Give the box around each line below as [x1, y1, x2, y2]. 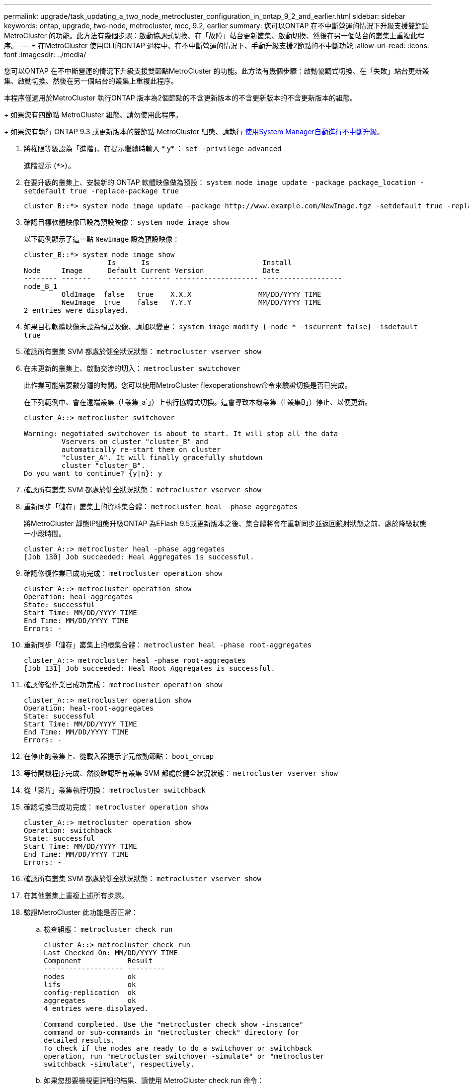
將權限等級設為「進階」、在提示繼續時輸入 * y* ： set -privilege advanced [24, 144, 282, 153]
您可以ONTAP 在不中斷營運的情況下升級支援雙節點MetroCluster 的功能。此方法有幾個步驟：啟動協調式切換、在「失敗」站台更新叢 [4, 67, 429, 75]
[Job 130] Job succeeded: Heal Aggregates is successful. [24, 553, 254, 561]
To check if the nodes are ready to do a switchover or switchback [44, 1044, 312, 1052]
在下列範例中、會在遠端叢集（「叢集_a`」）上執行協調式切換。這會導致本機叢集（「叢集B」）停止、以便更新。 [24, 398, 372, 406]
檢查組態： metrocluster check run [44, 925, 173, 933]
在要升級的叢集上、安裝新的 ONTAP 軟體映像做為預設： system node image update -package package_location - [24, 178, 424, 186]
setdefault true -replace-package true [24, 187, 179, 195]
